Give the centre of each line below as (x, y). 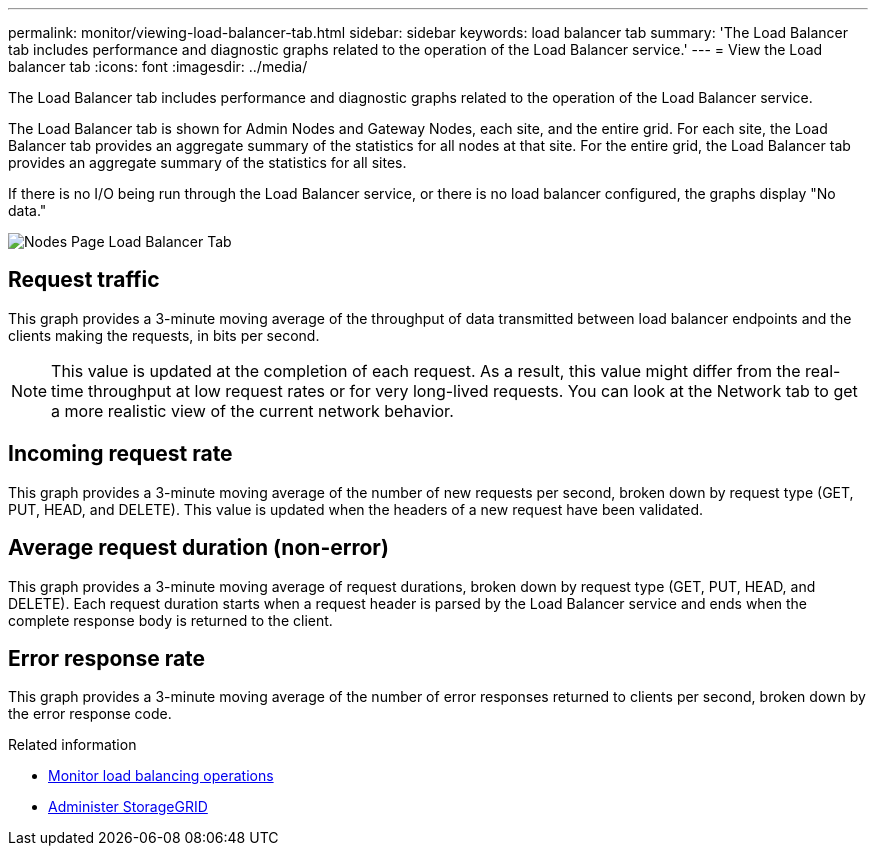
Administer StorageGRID (128, 807)
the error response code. (90, 714)
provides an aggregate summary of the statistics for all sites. (207, 162)
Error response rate (107, 658)
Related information (72, 745)
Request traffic (84, 280)
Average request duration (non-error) (198, 548)
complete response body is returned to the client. (170, 620)
